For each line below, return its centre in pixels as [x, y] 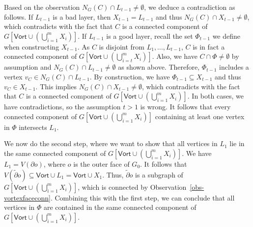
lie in [237, 143]
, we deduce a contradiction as [190, 7]
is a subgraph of [159, 174]
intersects [33, 127]
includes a [234, 67]
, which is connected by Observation [132, 187]
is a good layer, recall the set [150, 36]
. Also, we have [175, 56]
